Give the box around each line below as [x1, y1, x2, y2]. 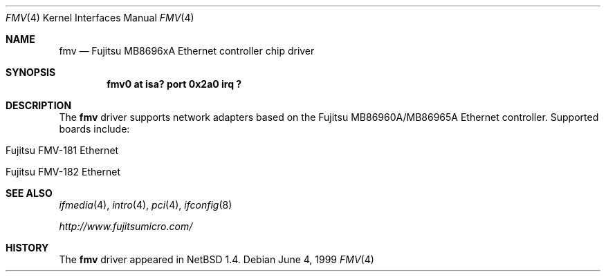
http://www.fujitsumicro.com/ [59, 220, 193, 232]
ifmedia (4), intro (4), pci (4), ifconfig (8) [59, 199, 232, 211]
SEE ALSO [6, 187, 53, 199]
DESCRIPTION [6, 99, 72, 111]
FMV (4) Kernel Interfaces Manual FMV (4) [6, 12, 194, 23]
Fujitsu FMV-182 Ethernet [6, 166, 120, 178]
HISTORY [6, 242, 49, 254]
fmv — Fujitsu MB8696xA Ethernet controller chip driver [59, 45, 315, 57]
